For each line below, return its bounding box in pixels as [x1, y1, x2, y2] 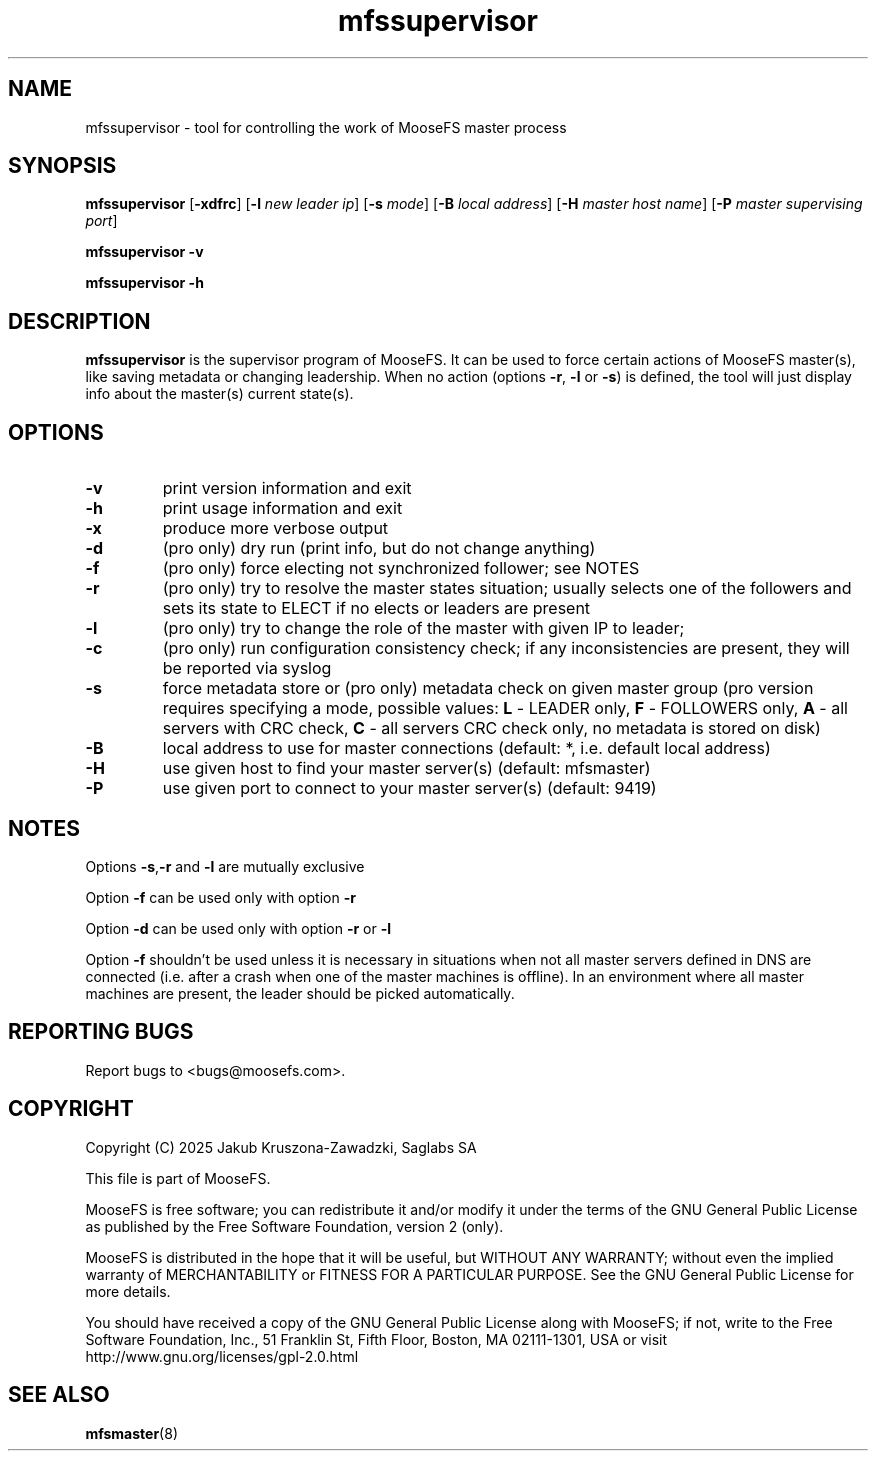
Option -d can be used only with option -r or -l [85, 919, 392, 937]
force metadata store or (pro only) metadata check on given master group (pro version [162, 678, 814, 699]
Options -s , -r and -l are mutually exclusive [85, 857, 365, 875]
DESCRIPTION [8, 308, 151, 334]
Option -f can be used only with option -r [85, 888, 356, 906]
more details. [85, 1282, 171, 1300]
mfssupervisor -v [85, 243, 204, 261]
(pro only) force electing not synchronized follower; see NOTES [162, 558, 640, 579]
